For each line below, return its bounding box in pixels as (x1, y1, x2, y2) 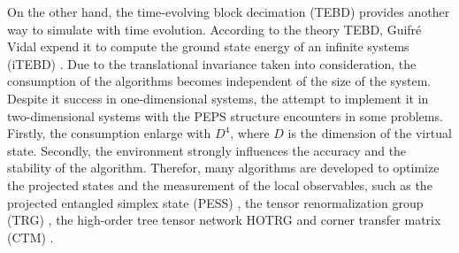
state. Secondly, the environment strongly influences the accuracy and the (7, 141, 407, 159)
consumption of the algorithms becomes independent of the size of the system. (7, 72, 432, 90)
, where (230, 124, 270, 142)
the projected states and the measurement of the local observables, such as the (7, 175, 432, 194)
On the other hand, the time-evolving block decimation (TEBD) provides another (7, 3, 450, 20)
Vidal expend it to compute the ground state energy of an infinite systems (7, 37, 409, 56)
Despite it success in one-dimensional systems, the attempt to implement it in (7, 88, 429, 107)
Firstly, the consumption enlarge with (7, 124, 211, 142)
